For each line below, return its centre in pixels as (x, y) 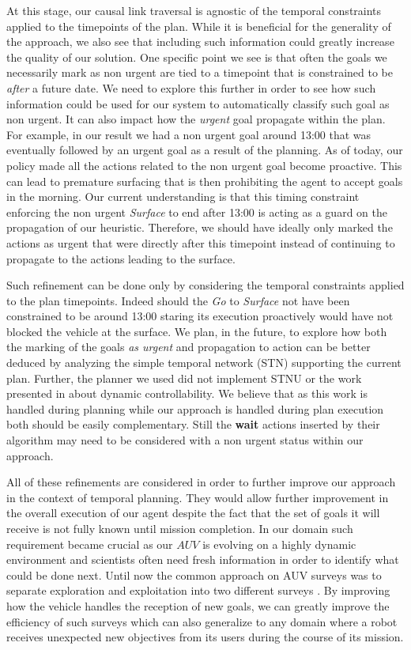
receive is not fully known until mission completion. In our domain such (180, 528)
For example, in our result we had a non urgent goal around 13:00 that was (189, 134)
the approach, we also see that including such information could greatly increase (200, 42)
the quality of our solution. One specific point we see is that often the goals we (197, 57)
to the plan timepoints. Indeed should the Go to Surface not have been (178, 300)
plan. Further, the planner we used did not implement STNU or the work (184, 378)
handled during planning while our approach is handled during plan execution (195, 408)
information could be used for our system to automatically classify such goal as (198, 103)
